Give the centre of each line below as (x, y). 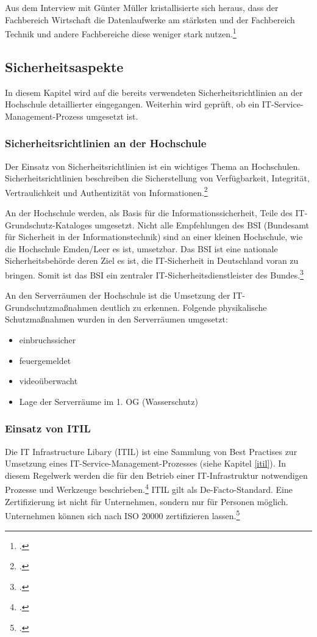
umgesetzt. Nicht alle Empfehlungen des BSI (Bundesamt (202, 224)
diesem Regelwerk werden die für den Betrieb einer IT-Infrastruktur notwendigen (156, 475)
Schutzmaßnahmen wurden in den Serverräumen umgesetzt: (116, 319)
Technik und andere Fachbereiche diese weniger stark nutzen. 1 (121, 33)
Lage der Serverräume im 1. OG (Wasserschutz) (109, 401)
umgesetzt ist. (112, 116)
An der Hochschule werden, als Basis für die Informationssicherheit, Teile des (149, 213)
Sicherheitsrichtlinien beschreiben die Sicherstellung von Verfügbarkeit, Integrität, (157, 178)
